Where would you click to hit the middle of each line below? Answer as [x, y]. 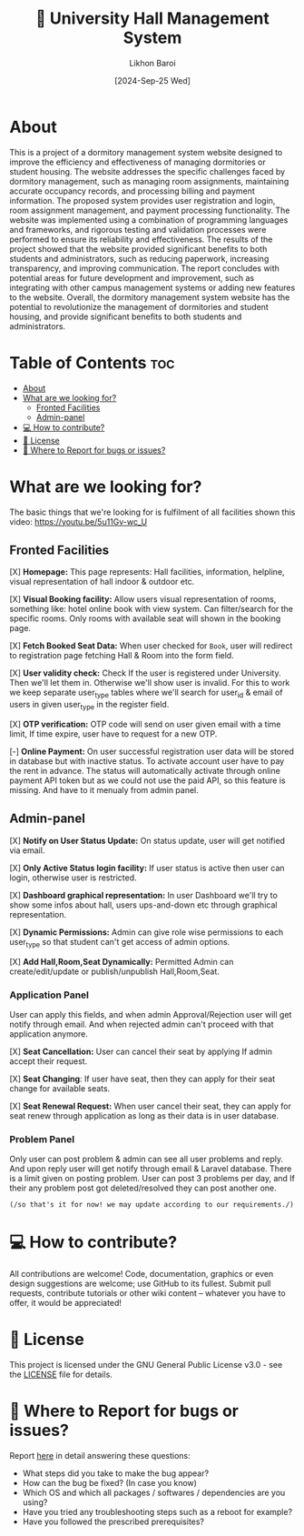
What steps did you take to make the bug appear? [116, 1473]
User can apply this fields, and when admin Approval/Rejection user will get [151, 1014]
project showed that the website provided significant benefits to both [138, 248]
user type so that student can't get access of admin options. [120, 943]
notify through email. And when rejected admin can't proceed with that [142, 1024]
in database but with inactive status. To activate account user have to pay [147, 761]
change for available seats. [60, 1088]
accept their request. [49, 1061]
